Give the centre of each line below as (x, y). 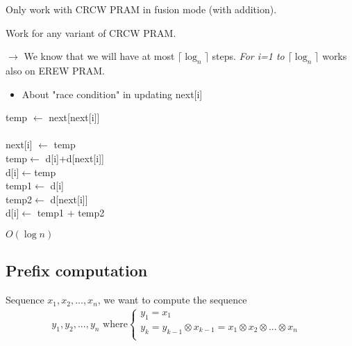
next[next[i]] (74, 117)
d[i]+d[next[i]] (75, 158)
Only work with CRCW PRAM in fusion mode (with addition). (141, 9)
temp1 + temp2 (71, 213)
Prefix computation (77, 270)
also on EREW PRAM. (56, 70)
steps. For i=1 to (248, 56)
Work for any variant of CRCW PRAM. (91, 32)
